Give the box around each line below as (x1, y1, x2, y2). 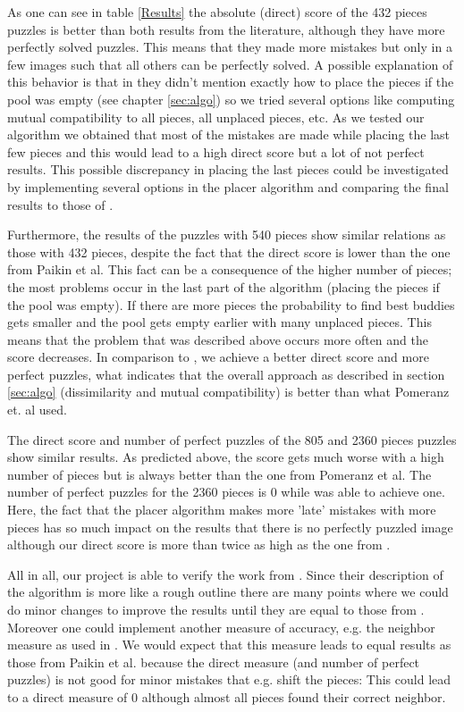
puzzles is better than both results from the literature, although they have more (7, 20, 445, 38)
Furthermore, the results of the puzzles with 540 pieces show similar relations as (7, 225, 446, 244)
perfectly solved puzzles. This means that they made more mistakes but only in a (7, 38, 452, 56)
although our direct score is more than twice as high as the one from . (7, 535, 391, 554)
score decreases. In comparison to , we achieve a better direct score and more (7, 348, 429, 366)
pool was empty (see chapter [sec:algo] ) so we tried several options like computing (7, 89, 455, 108)
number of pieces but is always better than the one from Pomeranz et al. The (7, 465, 432, 483)
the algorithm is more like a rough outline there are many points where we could (7, 582, 449, 601)
